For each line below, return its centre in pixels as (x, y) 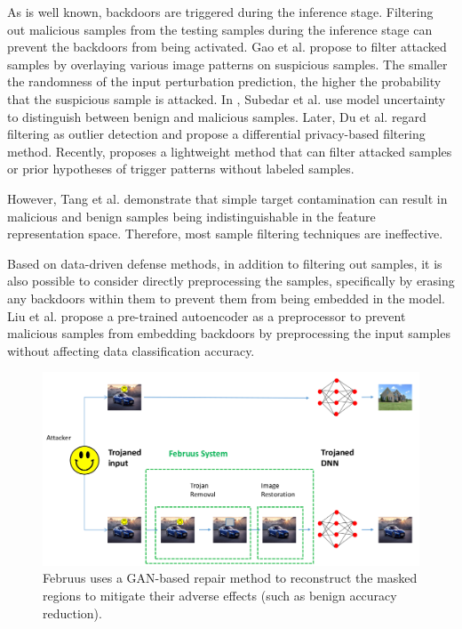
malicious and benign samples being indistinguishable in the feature (191, 216)
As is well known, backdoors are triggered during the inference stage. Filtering (220, 12)
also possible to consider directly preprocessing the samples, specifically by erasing (231, 281)
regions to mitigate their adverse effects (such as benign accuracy (220, 596)
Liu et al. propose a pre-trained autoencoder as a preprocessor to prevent (207, 315)
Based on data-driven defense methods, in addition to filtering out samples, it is (225, 263)
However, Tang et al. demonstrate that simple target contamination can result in (227, 198)
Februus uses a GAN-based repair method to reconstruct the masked (230, 578)
